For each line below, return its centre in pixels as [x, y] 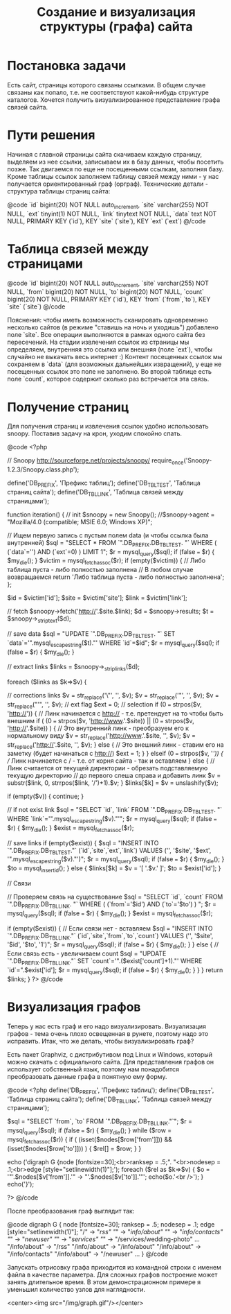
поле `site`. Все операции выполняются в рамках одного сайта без [106, 335]
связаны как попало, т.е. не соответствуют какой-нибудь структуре [108, 92]
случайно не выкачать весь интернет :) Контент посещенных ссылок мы [115, 357]
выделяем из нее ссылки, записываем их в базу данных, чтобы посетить [115, 162]
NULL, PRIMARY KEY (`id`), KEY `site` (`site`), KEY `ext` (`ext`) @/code [107, 221]
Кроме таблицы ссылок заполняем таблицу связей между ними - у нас [113, 176]
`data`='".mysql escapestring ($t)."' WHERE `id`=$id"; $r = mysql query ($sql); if [113, 643]
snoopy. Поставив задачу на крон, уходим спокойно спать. [94, 433]
